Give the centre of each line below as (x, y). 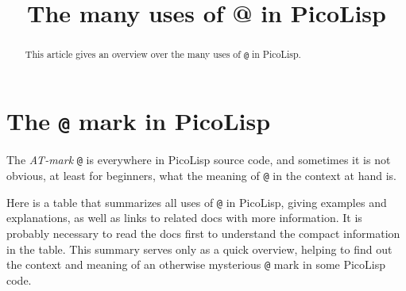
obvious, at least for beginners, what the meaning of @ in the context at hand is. (201, 176)
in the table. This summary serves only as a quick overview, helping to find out (199, 249)
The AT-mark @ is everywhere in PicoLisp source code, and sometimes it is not (199, 160)
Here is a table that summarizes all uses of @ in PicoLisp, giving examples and (197, 202)
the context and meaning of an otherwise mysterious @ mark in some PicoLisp (196, 264)
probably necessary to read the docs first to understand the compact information (203, 233)
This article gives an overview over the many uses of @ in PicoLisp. (163, 54)
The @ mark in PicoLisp (139, 121)
